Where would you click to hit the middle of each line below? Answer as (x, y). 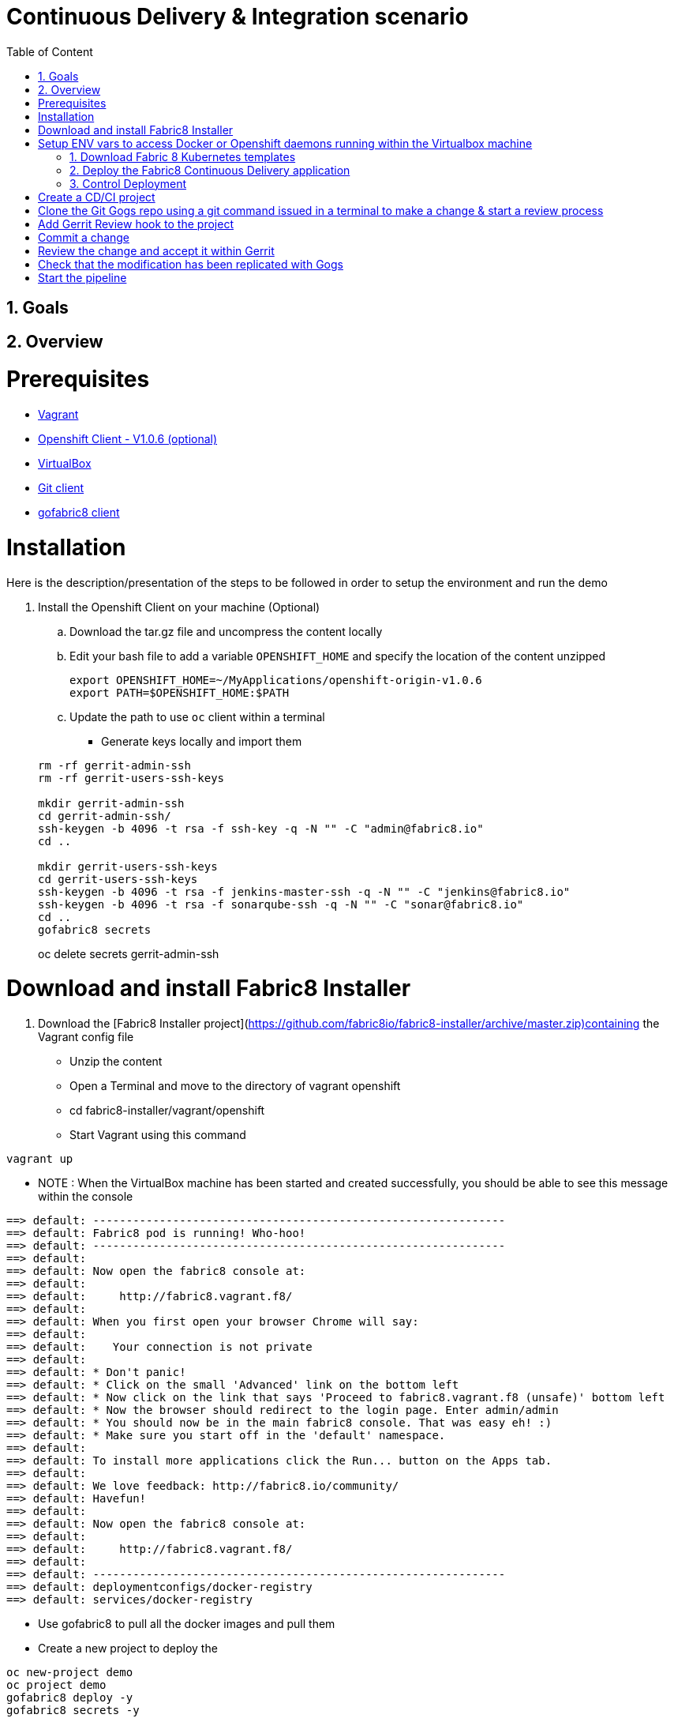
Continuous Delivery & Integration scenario (238, 17)
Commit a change (84, 237)
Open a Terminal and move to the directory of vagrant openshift (235, 1086)
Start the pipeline (82, 277)
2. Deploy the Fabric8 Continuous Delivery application (210, 170)
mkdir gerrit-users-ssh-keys (128, 866)
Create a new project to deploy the (128, 1649)
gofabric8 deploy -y (70, 1698)
